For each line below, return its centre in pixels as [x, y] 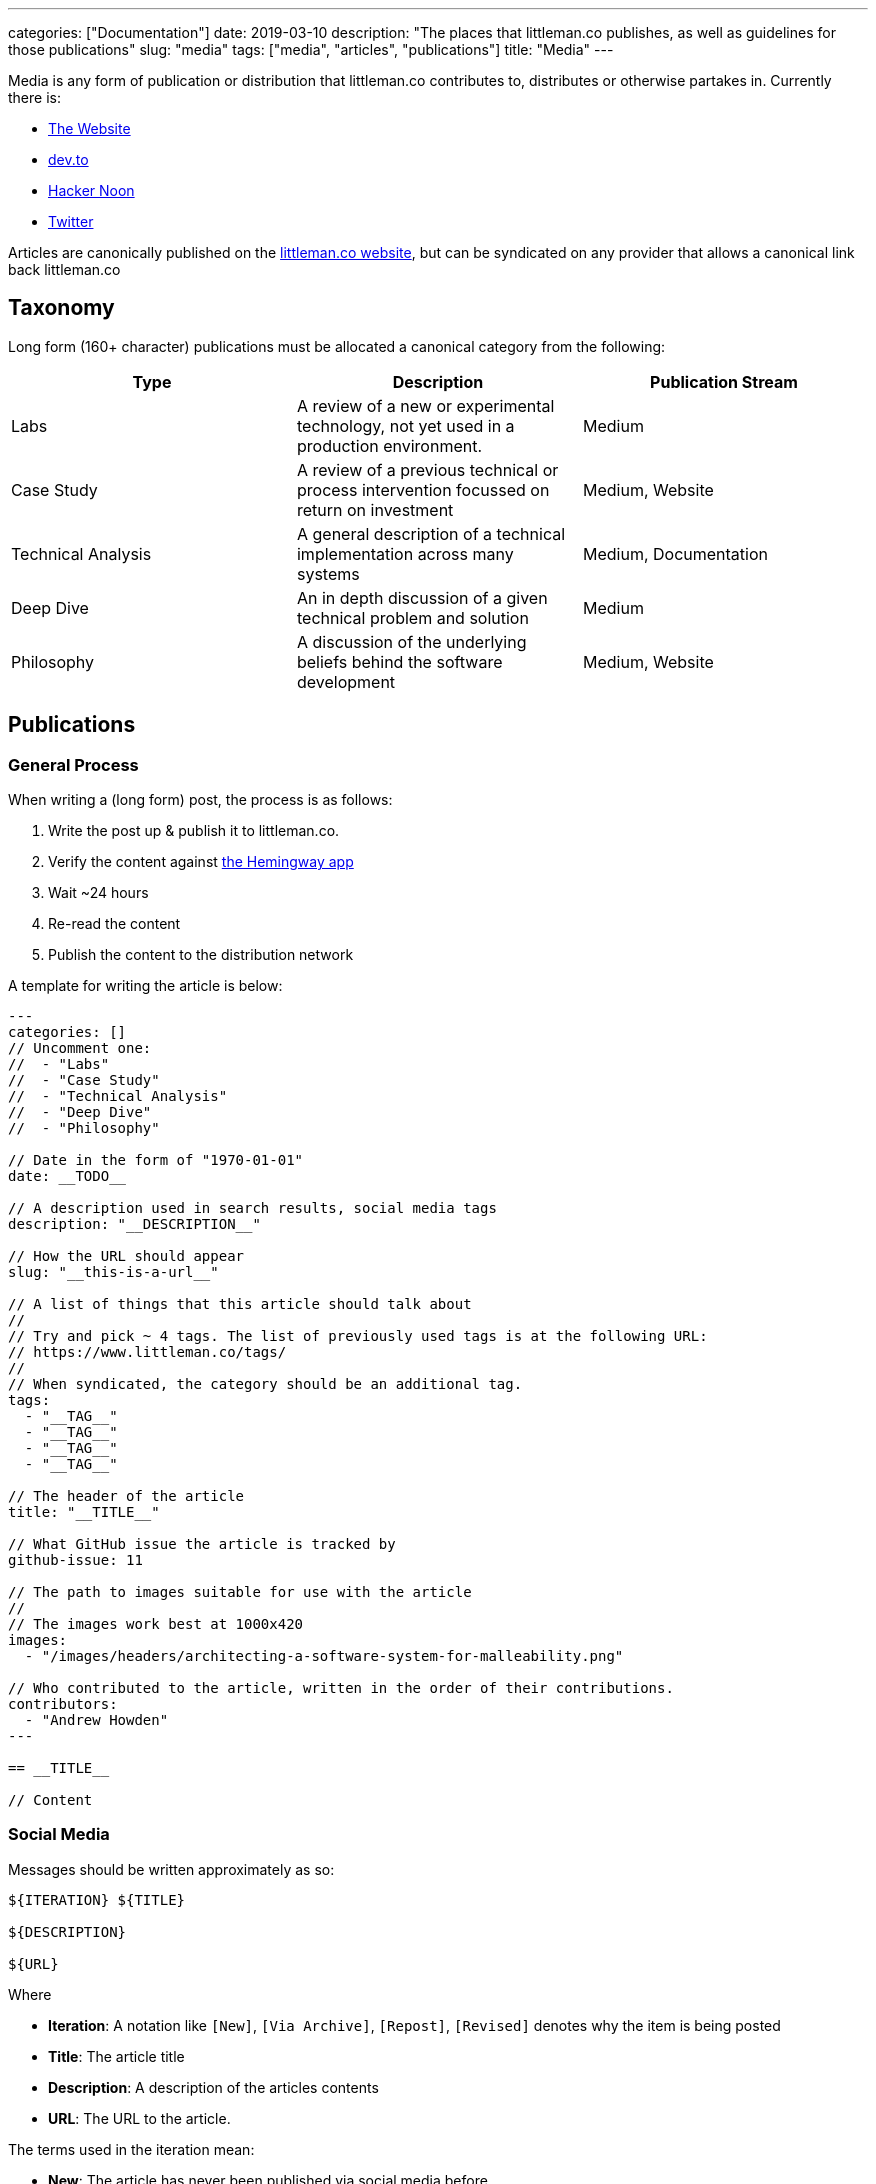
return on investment [375, 509]
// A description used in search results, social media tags [252, 1208]
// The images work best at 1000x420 [156, 1624]
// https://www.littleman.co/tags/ [147, 1352]
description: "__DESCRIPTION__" [134, 1224]
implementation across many [405, 553]
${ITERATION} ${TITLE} [97, 1899]
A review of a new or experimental [425, 405]
